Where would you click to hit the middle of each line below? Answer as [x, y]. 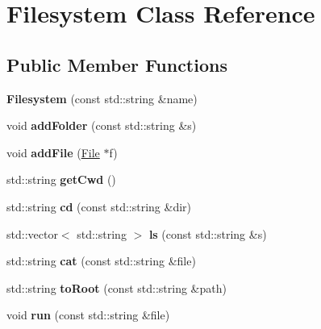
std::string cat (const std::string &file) [101, 261]
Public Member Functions [117, 64]
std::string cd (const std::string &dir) [99, 206]
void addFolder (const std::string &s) [102, 125]
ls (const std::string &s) [208, 233]
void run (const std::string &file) [88, 315]
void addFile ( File [53, 152]
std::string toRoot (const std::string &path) [117, 287]
